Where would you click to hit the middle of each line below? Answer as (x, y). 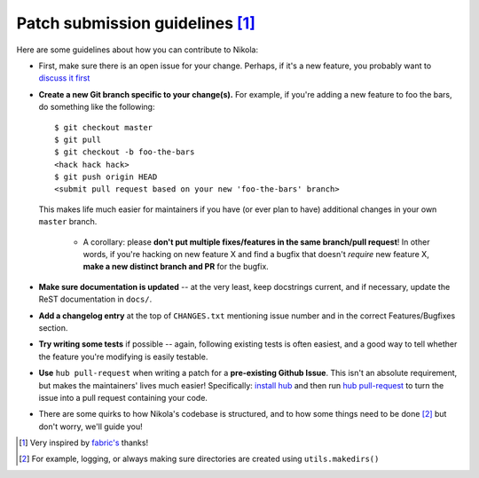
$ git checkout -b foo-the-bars (125, 152)
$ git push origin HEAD (106, 177)
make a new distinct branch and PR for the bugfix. (176, 267)
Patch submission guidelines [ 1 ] (136, 23)
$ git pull (78, 139)
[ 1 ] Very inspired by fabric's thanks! (84, 443)
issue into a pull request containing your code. (123, 397)
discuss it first (64, 78)
